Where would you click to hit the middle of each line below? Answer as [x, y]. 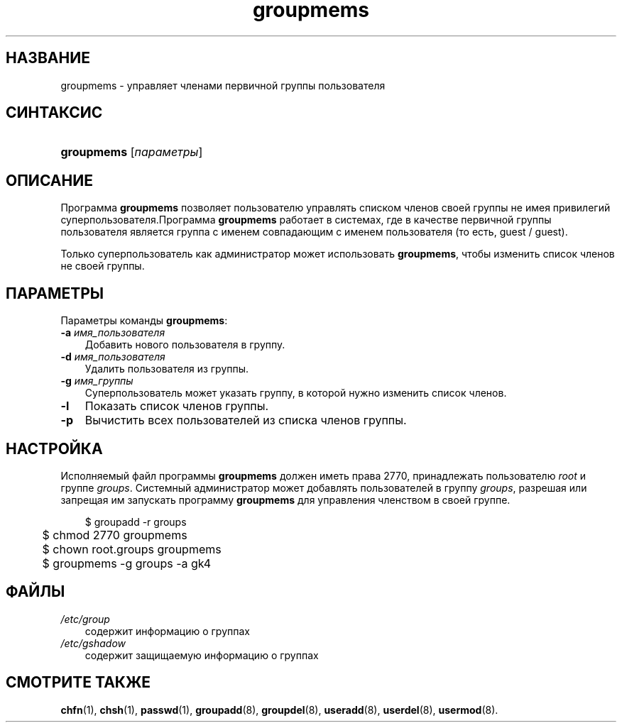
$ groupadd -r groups [136, 522]
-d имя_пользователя [113, 357]
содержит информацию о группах [167, 631]
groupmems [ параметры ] [132, 152]
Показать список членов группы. [177, 406]
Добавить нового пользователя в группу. [185, 345]
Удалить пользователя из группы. [167, 369]
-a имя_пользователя [113, 333]
